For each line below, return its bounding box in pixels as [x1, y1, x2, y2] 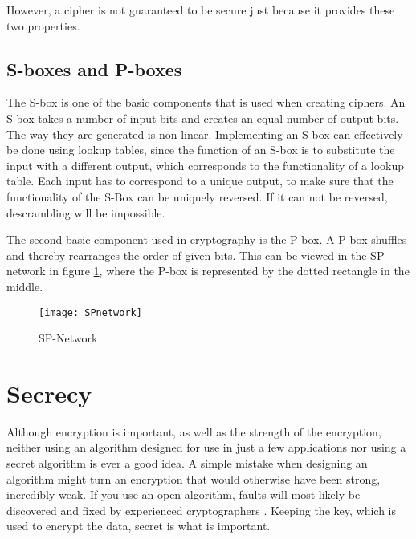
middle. [6, 278, 43, 294]
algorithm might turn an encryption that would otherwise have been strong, [6, 470, 381, 487]
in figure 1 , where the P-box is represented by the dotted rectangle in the [49, 262, 410, 279]
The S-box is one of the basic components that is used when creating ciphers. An [6, 94, 406, 111]
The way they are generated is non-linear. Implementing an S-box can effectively [6, 125, 403, 142]
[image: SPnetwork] [39, 306, 142, 318]
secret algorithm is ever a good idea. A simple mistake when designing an [6, 455, 368, 472]
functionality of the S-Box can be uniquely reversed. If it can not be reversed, [6, 188, 388, 205]
